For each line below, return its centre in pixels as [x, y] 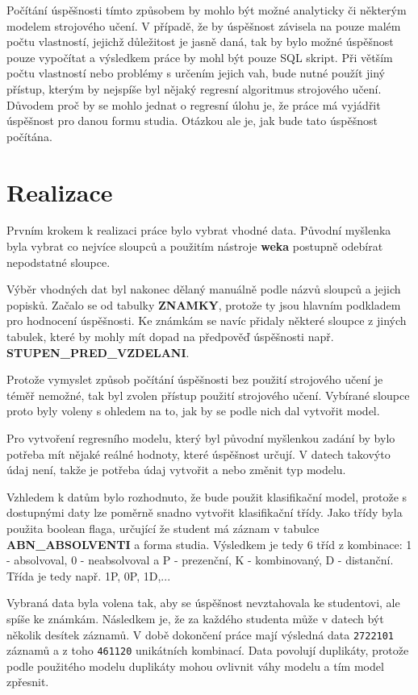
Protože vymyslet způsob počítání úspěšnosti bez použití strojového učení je [195, 379]
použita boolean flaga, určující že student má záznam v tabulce [163, 528]
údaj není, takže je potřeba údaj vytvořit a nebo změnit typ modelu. [176, 470]
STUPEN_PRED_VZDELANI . [98, 352]
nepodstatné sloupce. [59, 262]
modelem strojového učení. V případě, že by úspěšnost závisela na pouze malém [204, 25]
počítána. [29, 136]
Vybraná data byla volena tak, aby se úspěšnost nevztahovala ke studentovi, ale [203, 603]
